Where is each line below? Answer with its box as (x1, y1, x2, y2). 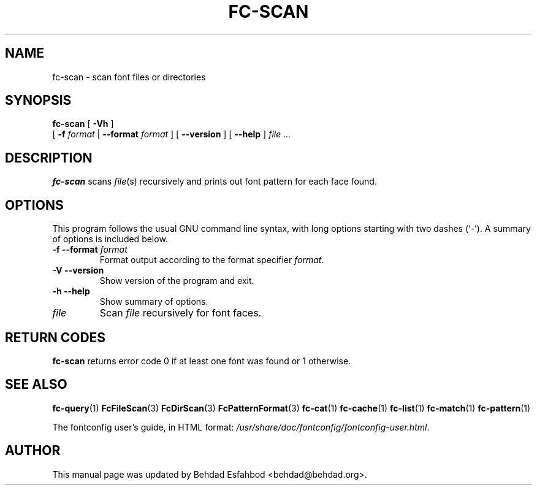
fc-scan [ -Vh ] (52, 118, 114, 129)
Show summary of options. (99, 296, 208, 307)
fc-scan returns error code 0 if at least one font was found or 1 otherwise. (52, 355, 351, 366)
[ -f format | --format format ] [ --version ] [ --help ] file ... (52, 129, 291, 140)
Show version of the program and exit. (99, 275, 254, 286)
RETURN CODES (5, 329, 106, 345)
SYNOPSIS (5, 93, 72, 109)
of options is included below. (52, 234, 168, 245)
